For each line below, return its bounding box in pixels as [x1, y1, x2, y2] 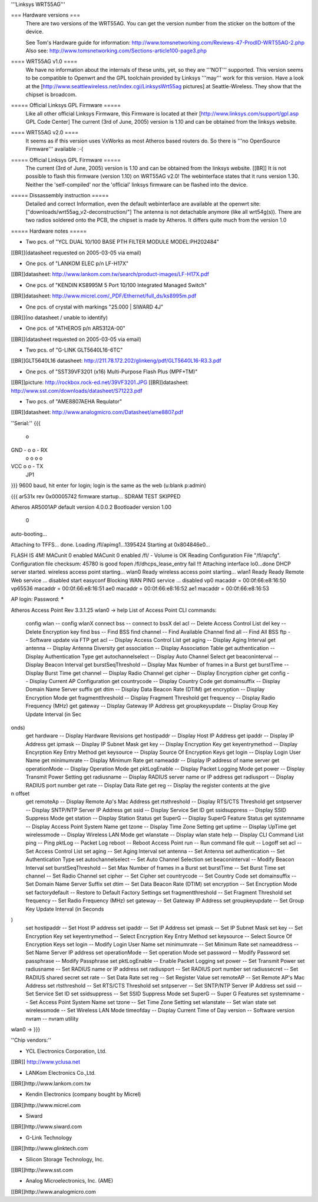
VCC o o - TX [11, 463, 44, 470]
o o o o [25, 454, 43, 462]
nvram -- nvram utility [25, 1015, 79, 1022]
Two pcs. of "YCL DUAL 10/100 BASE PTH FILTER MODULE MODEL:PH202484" [25, 239, 220, 246]
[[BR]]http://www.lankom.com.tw [11, 1080, 91, 1087]
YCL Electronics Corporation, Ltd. [25, 1047, 107, 1054]
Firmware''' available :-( [25, 145, 84, 153]
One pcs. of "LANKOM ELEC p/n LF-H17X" [25, 260, 129, 267]
